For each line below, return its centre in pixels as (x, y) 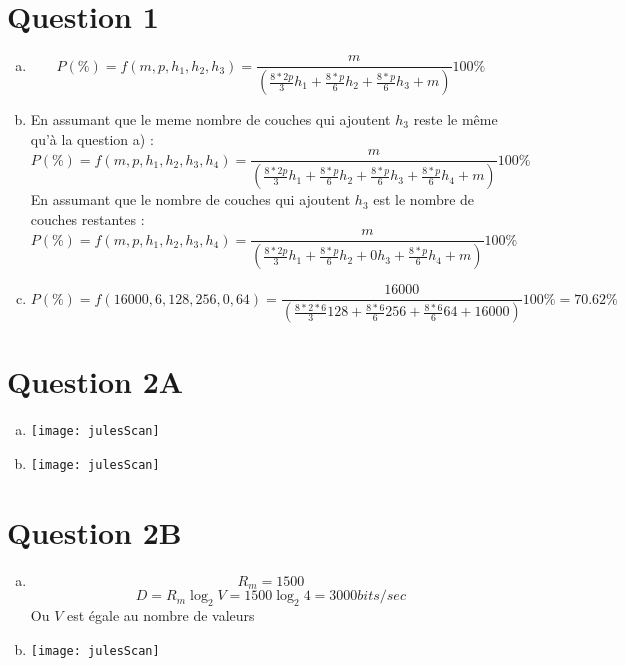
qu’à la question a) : (92, 138)
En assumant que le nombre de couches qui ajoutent (190, 199)
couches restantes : (87, 218)
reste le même (455, 119)
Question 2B (94, 531)
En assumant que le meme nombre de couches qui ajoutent (210, 119)
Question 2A (95, 381)
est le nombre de (424, 199)
